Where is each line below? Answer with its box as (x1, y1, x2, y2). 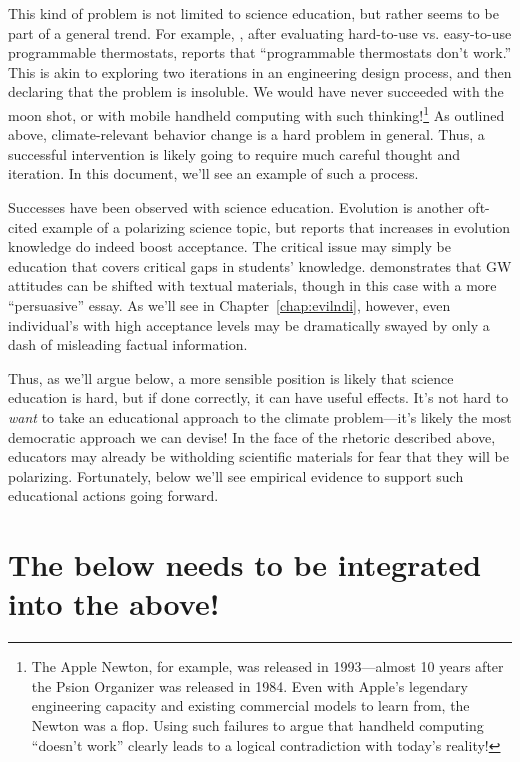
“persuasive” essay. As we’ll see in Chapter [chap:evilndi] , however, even (8, 294, 451, 315)
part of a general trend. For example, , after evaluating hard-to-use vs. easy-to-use (8, 22, 512, 43)
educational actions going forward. (8, 485, 219, 506)
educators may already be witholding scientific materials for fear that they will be (8, 446, 509, 467)
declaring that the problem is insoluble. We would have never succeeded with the (8, 81, 504, 102)
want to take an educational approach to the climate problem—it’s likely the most (8, 406, 512, 427)
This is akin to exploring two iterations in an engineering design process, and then (8, 61, 512, 82)
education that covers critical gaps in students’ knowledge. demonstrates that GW (8, 255, 512, 276)
